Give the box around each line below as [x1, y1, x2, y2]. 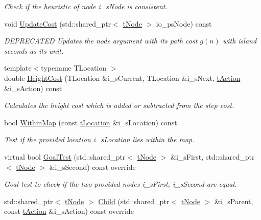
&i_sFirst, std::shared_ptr [171, 151, 255, 162]
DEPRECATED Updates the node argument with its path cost [4, 35, 198, 46]
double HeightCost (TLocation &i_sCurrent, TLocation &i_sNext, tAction [4, 72, 241, 83]
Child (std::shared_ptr [98, 195, 170, 206]
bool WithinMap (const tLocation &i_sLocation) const [4, 117, 177, 127]
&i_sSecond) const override [49, 161, 136, 172]
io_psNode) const [156, 18, 212, 29]
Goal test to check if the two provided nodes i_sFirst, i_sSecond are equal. [4, 179, 237, 189]
